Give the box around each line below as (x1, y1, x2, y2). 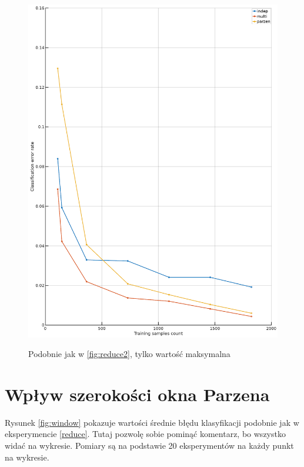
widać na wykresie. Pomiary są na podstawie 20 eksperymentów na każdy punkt (5, 439, 294, 452)
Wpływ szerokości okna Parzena (5, 382, 270, 406)
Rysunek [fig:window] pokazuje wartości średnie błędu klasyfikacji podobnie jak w (5, 416, 299, 428)
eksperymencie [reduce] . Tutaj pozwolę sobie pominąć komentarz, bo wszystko (5, 428, 286, 440)
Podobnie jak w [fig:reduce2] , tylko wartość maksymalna (28, 348, 230, 360)
